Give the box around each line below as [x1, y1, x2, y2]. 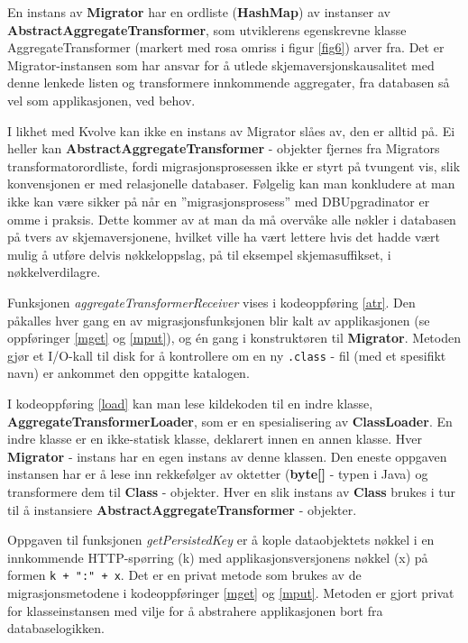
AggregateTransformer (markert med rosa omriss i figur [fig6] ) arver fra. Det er [7, 38, 445, 57]
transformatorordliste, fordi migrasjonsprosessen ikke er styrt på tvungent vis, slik [7, 156, 461, 175]
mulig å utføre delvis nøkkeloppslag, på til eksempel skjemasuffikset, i [7, 244, 391, 263]
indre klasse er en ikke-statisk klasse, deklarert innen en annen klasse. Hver [7, 429, 423, 448]
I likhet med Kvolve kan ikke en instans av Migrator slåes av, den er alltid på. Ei [7, 121, 455, 140]
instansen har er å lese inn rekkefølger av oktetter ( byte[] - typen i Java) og [7, 464, 428, 483]
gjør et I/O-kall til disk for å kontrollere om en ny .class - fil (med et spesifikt [7, 345, 446, 364]
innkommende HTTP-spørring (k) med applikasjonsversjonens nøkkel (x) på [7, 547, 428, 566]
